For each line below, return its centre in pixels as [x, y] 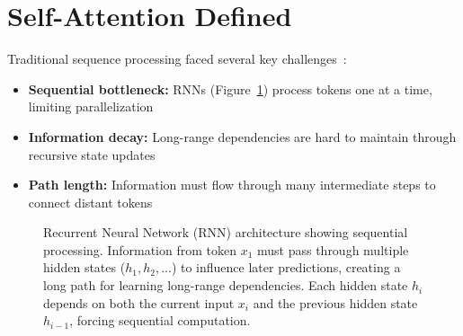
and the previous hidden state [335, 302]
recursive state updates [92, 154]
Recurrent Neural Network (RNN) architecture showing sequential [226, 232]
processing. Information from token [140, 249]
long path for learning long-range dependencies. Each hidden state [226, 285]
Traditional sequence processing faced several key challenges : [177, 59]
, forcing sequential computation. [160, 320]
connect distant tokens [90, 202]
